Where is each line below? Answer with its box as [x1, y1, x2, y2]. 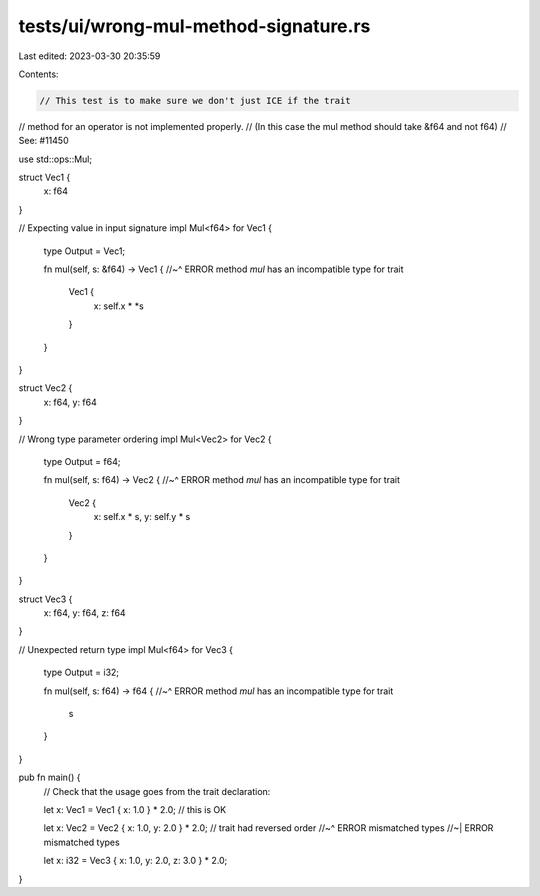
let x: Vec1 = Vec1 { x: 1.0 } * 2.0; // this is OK [43, 803, 227, 815]
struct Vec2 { [18, 382, 73, 394]
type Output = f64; [43, 455, 121, 467]
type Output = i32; [43, 666, 120, 679]
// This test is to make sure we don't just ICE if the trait [39, 95, 351, 106]
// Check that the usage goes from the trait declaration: [43, 785, 271, 797]
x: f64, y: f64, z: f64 [43, 607, 126, 619]
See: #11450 [18, 135, 69, 147]
